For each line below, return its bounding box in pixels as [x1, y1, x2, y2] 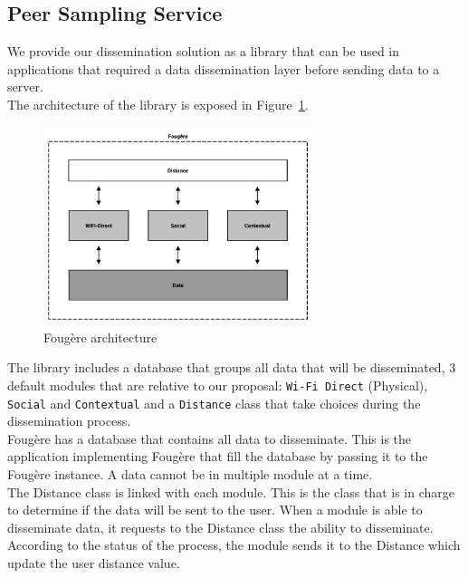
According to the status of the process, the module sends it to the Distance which [7, 535, 461, 554]
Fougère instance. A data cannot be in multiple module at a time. [7, 464, 373, 483]
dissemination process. [7, 411, 131, 430]
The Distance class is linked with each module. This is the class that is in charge [7, 482, 454, 501]
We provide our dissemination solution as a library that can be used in [7, 42, 400, 61]
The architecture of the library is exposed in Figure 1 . [7, 94, 309, 113]
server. [7, 77, 43, 96]
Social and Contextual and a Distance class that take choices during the [7, 393, 421, 412]
